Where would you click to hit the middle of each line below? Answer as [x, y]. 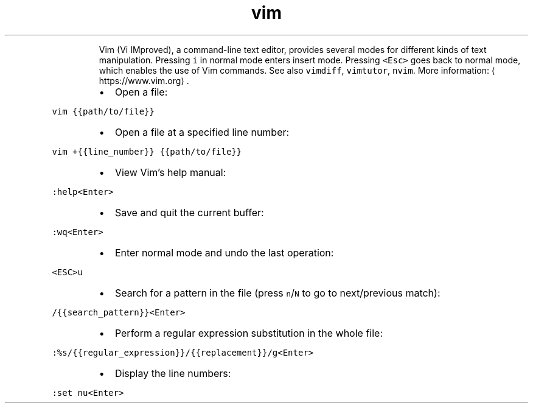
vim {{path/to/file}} [103, 111]
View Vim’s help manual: [170, 172]
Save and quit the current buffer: [189, 212]
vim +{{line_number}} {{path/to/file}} [147, 151]
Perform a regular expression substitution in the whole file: [249, 333]
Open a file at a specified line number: [202, 132]
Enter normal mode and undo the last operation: [224, 252]
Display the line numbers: [173, 373]
